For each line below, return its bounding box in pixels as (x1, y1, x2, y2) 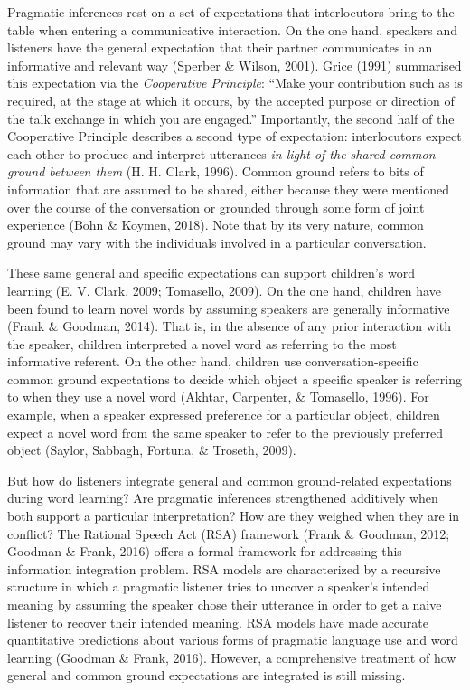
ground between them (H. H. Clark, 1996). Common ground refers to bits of (7, 162, 424, 181)
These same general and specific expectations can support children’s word (7, 263, 415, 282)
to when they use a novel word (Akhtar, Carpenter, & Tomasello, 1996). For (7, 387, 429, 406)
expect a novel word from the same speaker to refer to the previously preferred (7, 422, 443, 441)
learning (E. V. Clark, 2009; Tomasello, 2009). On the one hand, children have (7, 280, 441, 299)
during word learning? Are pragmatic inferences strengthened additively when (7, 488, 438, 507)
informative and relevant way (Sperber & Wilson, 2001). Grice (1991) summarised (7, 55, 462, 74)
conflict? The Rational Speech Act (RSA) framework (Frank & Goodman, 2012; (7, 524, 450, 543)
